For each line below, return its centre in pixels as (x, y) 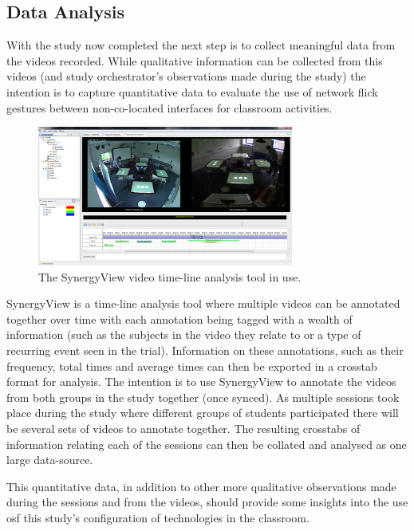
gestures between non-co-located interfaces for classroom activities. (170, 107)
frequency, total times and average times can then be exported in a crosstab (192, 366)
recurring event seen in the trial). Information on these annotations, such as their (205, 350)
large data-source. (50, 460)
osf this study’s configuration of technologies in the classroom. (158, 517)
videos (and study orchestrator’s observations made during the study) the (186, 76)
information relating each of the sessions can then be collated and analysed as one (207, 444)
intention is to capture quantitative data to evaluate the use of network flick (192, 91)
